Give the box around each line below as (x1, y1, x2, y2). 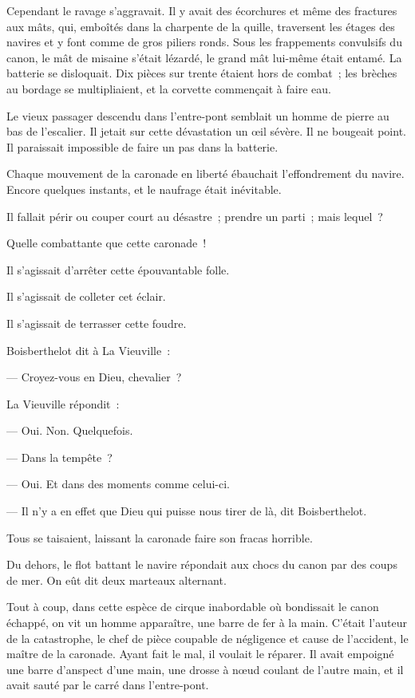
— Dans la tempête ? (6, 448, 113, 465)
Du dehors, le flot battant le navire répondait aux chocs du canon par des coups (6, 556, 397, 573)
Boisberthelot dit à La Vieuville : (6, 341, 171, 358)
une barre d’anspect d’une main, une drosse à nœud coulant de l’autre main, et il (6, 661, 404, 677)
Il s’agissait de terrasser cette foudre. (6, 314, 187, 331)
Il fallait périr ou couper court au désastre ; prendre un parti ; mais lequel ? (6, 207, 383, 224)
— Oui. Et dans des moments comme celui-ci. (6, 475, 230, 492)
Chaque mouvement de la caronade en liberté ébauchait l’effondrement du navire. (6, 165, 405, 182)
